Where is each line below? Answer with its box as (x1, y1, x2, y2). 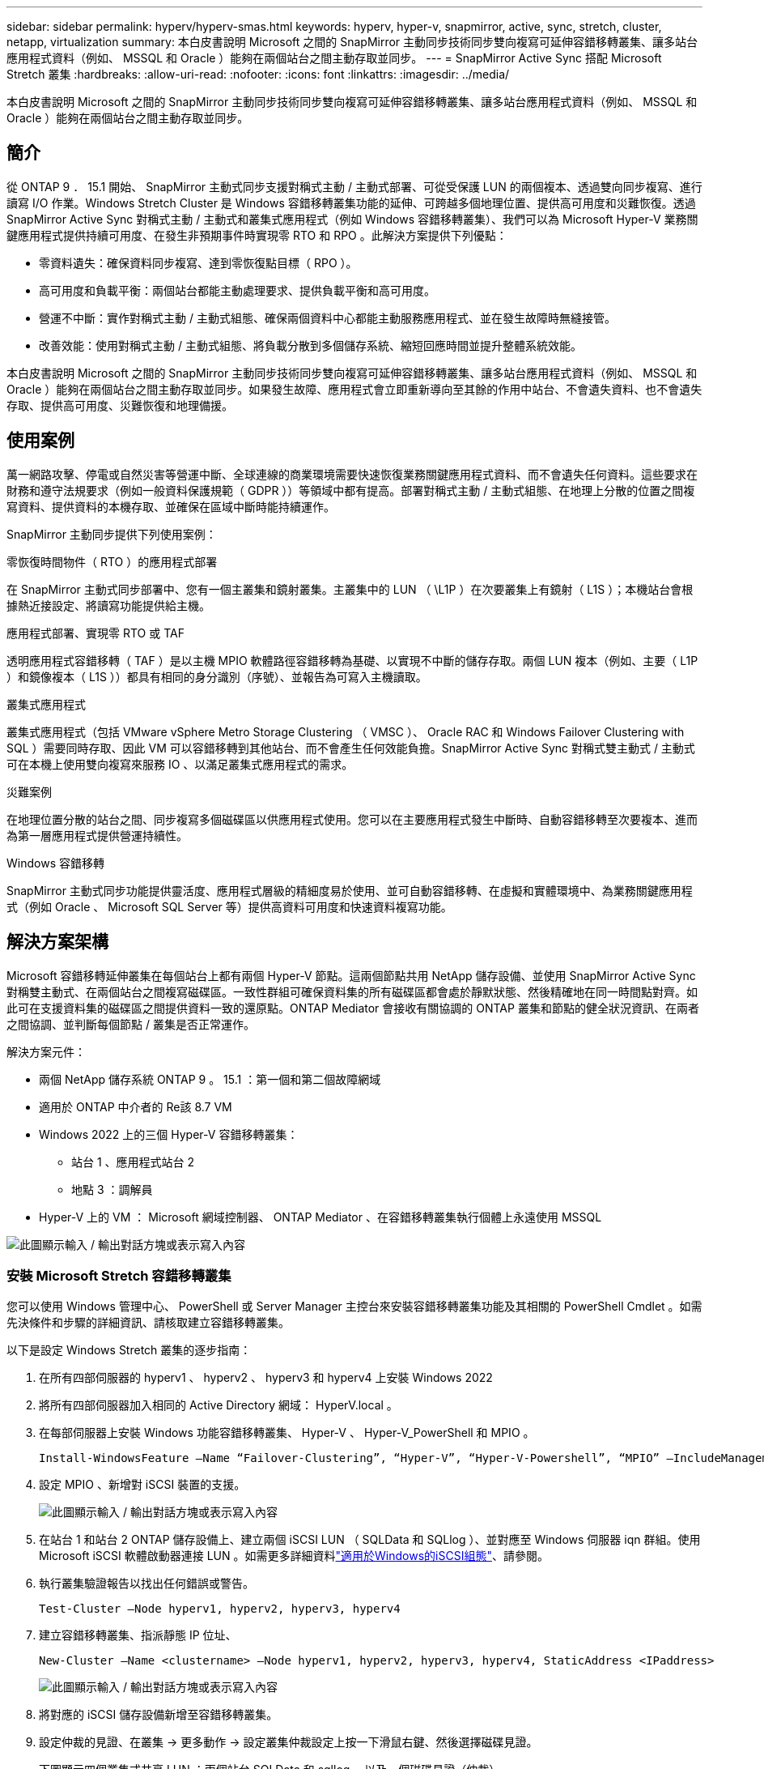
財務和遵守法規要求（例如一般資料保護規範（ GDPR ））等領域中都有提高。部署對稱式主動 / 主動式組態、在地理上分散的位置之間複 (6, 483, 695, 497)
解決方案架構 (6, 931, 108, 953)
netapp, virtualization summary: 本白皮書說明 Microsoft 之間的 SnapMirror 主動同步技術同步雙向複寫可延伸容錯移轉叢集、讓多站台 (6, 35, 698, 49)
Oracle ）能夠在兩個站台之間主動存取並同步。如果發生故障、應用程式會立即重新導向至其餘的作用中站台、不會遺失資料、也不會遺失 (6, 382, 702, 396)
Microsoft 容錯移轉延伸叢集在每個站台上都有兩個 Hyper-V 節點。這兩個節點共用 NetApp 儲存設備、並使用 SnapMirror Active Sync (6, 968, 696, 983)
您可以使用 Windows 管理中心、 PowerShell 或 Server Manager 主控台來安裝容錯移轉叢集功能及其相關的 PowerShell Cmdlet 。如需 (6, 1299, 702, 1314)
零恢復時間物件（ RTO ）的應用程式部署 (6, 554, 218, 569)
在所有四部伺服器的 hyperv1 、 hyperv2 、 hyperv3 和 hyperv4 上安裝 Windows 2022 (39, 1370, 493, 1385)
